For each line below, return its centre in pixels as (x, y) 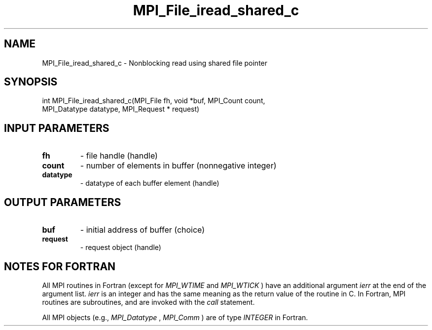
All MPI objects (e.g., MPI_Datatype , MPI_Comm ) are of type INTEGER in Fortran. (175, 317)
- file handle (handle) (119, 156)
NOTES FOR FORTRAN (60, 266)
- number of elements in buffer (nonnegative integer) (178, 166)
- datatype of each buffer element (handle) (150, 183)
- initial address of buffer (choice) (143, 230)
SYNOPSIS (31, 82)
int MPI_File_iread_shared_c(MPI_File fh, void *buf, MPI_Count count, (154, 101)
